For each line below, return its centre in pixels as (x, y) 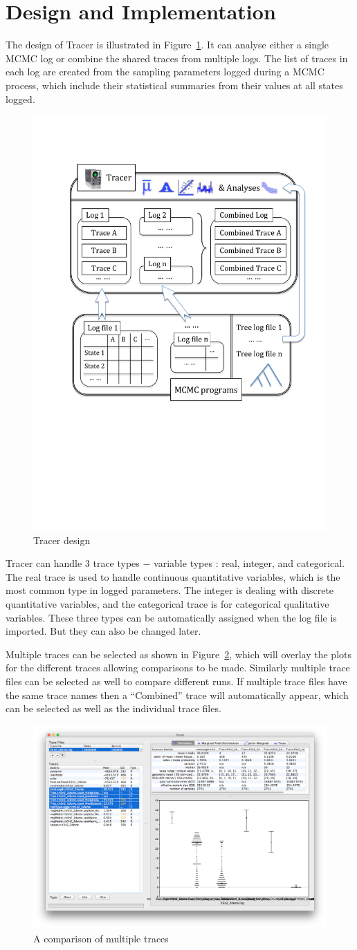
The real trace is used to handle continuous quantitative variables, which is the (173, 576)
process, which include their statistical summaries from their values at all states (174, 85)
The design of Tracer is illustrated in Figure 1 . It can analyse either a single (167, 45)
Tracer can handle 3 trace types (73, 563)
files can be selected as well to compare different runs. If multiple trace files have (176, 681)
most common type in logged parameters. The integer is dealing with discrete (170, 590)
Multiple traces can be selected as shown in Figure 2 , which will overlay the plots (179, 654)
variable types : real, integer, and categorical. (249, 563)
